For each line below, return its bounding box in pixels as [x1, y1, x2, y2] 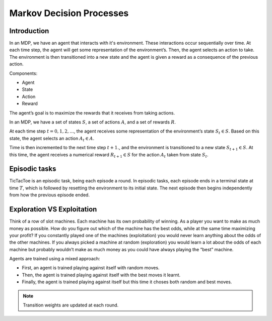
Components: [9, 70, 38, 76]
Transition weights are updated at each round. [23, 302, 119, 308]
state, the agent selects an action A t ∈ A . [9, 135, 95, 143]
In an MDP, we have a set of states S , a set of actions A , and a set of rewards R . [9, 119, 176, 125]
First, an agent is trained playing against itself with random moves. [22, 265, 160, 271]
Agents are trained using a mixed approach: [9, 256, 100, 262]
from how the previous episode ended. [9, 192, 90, 198]
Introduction [9, 27, 49, 35]
